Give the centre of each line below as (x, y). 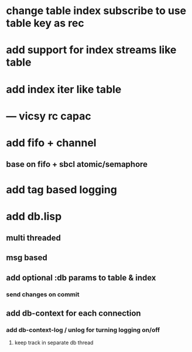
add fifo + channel (51, 143)
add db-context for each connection (74, 314)
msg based (27, 258)
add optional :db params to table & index (81, 277)
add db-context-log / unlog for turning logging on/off (83, 330)
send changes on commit (43, 294)
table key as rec (45, 23)
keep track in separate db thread (54, 343)
